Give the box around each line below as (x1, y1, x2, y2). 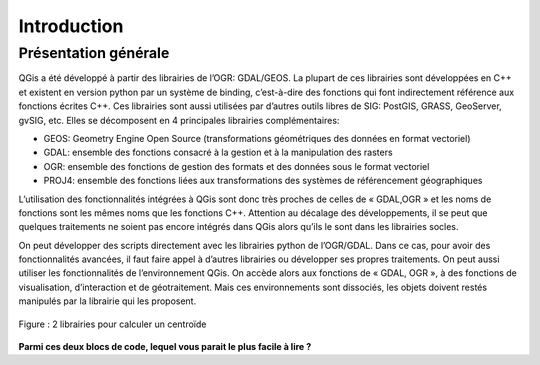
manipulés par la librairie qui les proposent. (18, 295, 197, 307)
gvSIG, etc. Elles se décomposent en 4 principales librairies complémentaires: (18, 114, 340, 126)
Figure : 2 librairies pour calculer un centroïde (18, 318, 207, 330)
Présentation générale (18, 44, 170, 62)
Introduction (18, 15, 124, 37)
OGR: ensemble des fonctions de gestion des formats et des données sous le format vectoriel (43, 160, 430, 172)
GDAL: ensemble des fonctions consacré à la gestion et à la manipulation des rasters (43, 146, 394, 159)
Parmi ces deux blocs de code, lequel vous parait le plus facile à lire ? (18, 341, 312, 353)
